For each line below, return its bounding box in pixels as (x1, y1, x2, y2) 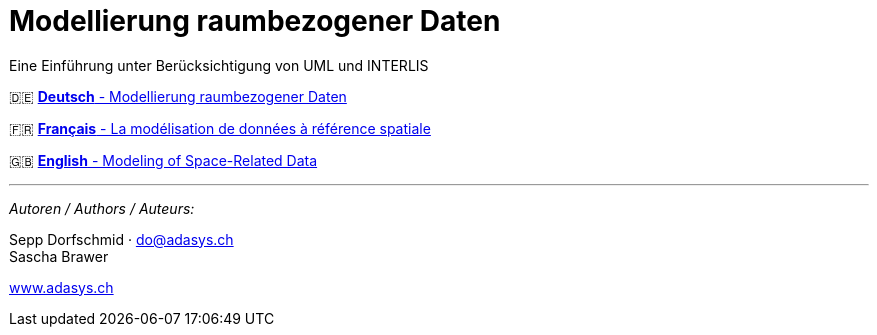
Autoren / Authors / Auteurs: (9, 199, 195, 217)
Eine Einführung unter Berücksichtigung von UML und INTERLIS (9, 56, 429, 74)
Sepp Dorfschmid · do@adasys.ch (9, 230, 234, 248)
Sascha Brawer (9, 247, 109, 265)
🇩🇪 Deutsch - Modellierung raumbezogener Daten (9, 87, 347, 105)
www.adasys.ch (9, 278, 114, 296)
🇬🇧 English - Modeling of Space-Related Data (9, 151, 318, 169)
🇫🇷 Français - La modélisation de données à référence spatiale (9, 119, 431, 137)
